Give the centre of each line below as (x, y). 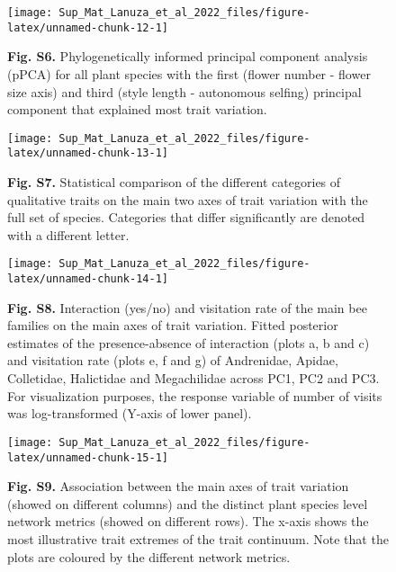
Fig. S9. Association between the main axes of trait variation (178, 486)
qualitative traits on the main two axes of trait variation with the (188, 199)
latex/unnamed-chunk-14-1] (88, 279)
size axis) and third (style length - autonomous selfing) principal (184, 91)
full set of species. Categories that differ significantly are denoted (186, 217)
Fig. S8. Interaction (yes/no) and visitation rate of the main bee (187, 307)
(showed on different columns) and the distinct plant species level (188, 503)
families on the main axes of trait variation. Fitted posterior (173, 325)
